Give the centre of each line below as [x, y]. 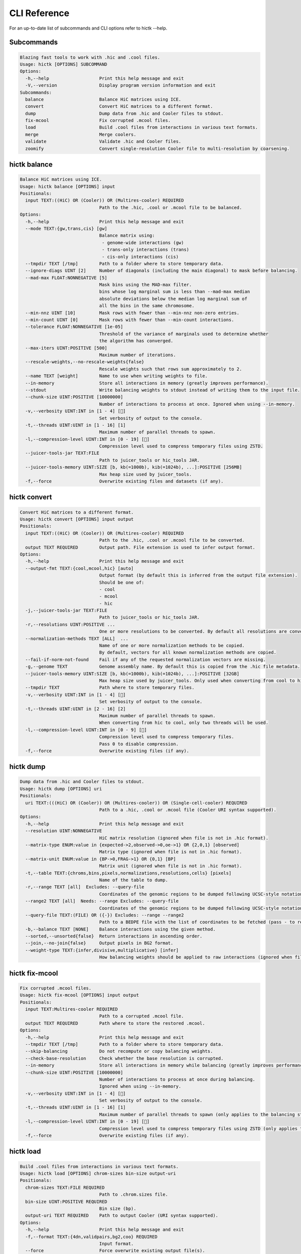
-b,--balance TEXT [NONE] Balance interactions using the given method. [120, 929]
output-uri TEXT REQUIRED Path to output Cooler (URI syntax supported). [122, 1216]
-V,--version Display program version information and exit [120, 86]
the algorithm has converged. [136, 341]
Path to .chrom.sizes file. [133, 1195]
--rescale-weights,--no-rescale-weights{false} [85, 362]
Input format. [116, 1243]
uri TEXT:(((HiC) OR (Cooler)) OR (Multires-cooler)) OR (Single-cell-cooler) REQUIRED [136, 803]
